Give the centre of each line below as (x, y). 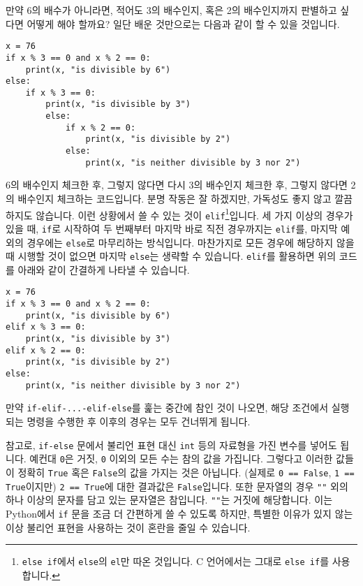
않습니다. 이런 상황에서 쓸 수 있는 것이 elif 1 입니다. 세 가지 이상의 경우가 (194, 214)
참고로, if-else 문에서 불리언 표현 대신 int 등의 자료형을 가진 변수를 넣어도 (171, 445)
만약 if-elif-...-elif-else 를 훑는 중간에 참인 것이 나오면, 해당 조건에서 (167, 408)
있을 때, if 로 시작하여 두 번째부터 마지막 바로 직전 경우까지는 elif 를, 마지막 (172, 228)
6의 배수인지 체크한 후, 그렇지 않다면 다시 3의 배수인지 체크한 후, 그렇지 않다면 (177, 185)
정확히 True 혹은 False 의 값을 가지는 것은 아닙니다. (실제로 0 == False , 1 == (186, 472)
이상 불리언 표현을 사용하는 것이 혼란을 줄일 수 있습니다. (128, 527)
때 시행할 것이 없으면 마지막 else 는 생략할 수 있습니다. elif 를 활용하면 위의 (171, 256)
